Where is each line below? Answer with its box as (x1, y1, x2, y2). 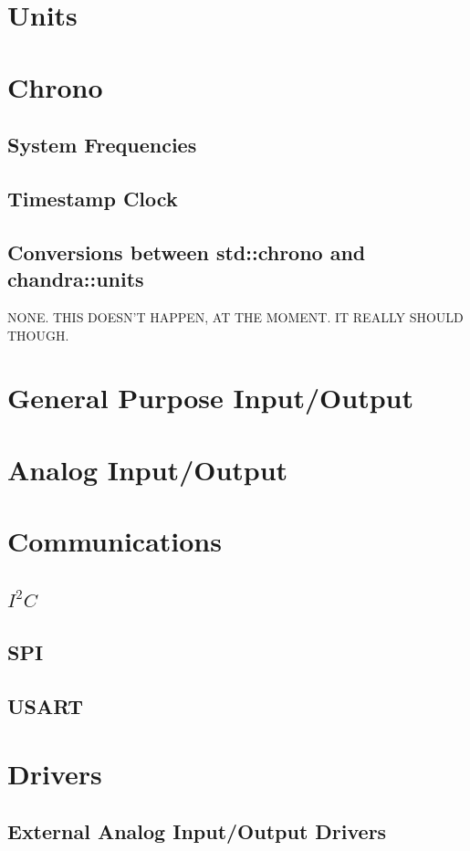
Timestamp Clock (7, 184, 178, 212)
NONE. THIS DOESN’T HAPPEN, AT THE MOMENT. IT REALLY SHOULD (7, 307, 464, 326)
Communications (7, 522, 222, 560)
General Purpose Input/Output (7, 379, 413, 416)
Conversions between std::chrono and (7, 237, 366, 266)
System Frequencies (7, 131, 197, 159)
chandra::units (7, 265, 144, 293)
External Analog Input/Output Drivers (7, 817, 387, 846)
